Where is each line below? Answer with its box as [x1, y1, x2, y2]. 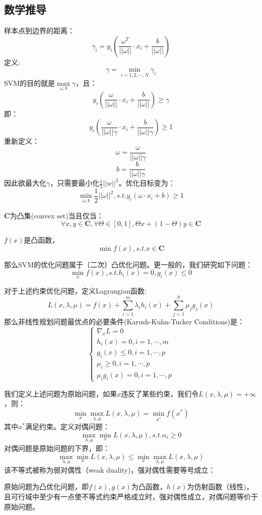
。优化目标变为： [118, 178, 175, 188]
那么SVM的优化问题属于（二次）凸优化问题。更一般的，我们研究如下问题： [4, 259, 253, 269]
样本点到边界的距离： [4, 25, 75, 36]
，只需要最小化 [50, 178, 100, 188]
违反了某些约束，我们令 [121, 388, 199, 398]
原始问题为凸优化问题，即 [4, 481, 89, 492]
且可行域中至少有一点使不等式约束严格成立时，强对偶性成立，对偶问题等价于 [4, 491, 258, 502]
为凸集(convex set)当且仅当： [10, 210, 104, 220]
